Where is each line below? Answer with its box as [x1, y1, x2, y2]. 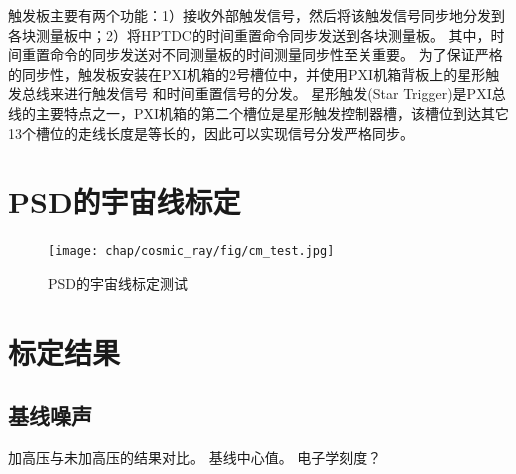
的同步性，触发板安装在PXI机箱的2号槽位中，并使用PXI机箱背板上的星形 [8, 63, 486, 84]
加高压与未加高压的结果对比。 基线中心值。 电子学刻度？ [8, 447, 382, 468]
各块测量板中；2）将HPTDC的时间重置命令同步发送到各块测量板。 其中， [8, 24, 491, 45]
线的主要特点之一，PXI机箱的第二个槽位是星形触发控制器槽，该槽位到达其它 [8, 102, 510, 123]
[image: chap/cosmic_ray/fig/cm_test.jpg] [48, 244, 335, 259]
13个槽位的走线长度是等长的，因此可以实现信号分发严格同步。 [8, 122, 414, 143]
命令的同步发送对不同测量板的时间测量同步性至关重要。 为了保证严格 [49, 44, 503, 65]
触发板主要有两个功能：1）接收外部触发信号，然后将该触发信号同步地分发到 [8, 5, 505, 25]
